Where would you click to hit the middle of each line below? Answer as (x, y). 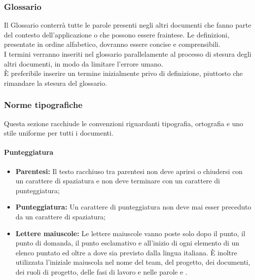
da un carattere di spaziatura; (61, 216)
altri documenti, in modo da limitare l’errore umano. (84, 63)
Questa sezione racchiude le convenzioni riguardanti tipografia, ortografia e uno (124, 123)
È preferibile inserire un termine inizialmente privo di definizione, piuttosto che (124, 73)
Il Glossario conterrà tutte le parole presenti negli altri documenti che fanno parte (128, 25)
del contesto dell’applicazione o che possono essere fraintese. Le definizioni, (117, 34)
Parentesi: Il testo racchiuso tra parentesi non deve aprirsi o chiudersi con (129, 171)
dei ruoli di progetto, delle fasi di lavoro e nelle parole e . (101, 271)
